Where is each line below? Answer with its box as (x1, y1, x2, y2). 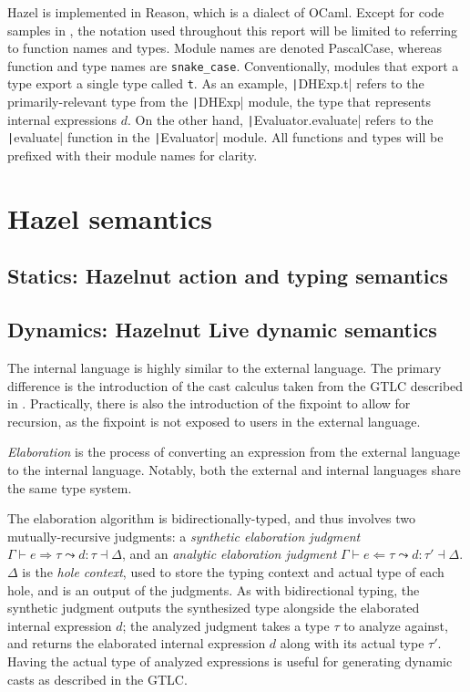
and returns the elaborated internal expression (7, 634, 266, 653)
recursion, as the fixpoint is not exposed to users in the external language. (7, 411, 421, 430)
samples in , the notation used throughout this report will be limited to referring (7, 20, 458, 39)
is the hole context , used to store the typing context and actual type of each (22, 562, 444, 581)
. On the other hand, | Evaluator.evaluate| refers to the (128, 109, 434, 129)
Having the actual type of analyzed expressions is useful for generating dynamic (7, 651, 453, 670)
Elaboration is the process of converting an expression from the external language (7, 442, 460, 461)
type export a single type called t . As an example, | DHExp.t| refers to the (7, 74, 424, 93)
